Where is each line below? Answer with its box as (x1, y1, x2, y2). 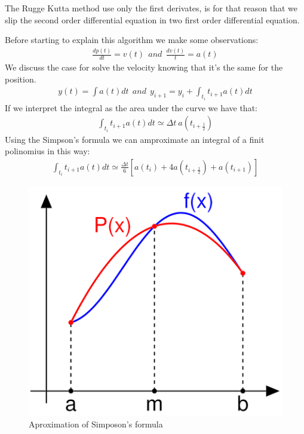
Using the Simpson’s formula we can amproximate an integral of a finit (5, 133, 265, 145)
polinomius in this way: (5, 145, 90, 157)
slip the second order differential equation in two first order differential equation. (5, 13, 300, 26)
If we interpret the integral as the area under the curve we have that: (5, 101, 257, 114)
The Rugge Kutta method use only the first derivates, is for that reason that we (5, 2, 297, 14)
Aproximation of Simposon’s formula (29, 418, 163, 430)
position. (5, 72, 36, 85)
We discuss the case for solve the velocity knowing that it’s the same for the (5, 60, 283, 73)
